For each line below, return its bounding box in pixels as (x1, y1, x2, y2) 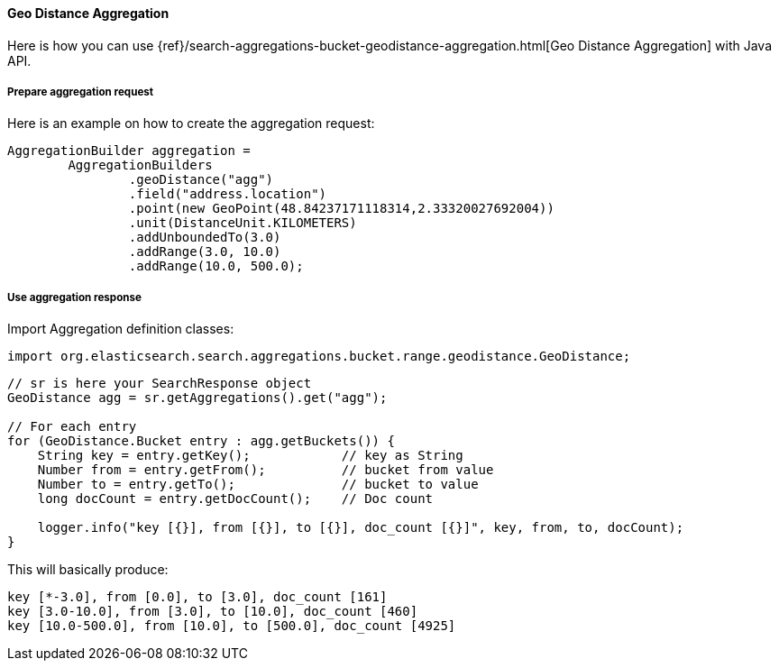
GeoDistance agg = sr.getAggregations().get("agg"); (7, 390, 388, 406)
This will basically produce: (7, 562, 169, 578)
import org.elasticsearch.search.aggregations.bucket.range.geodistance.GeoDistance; (7, 349, 631, 364)
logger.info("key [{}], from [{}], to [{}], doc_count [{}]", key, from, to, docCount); (37, 520, 684, 535)
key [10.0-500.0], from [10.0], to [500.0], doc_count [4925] (7, 618, 456, 634)
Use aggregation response (7, 290, 142, 304)
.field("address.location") (128, 187, 327, 202)
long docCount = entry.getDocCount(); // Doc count (37, 491, 434, 507)
